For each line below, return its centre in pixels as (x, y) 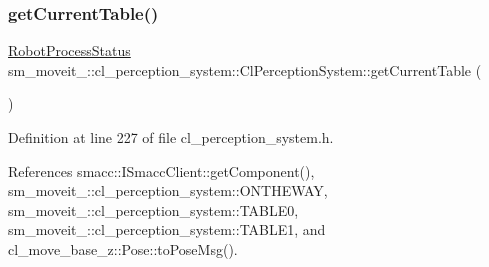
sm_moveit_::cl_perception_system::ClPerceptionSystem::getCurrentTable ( (245, 69)
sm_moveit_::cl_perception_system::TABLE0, (153, 209)
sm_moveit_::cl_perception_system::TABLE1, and (167, 229)
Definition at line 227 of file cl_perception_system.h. (171, 137)
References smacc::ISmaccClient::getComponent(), (161, 170)
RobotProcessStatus (69, 50)
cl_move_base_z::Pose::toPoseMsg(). (123, 248)
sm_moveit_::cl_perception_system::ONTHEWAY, (168, 190)
